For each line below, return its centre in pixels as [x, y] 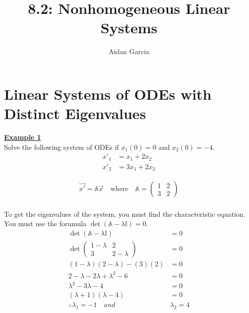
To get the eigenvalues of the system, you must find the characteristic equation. [125, 214]
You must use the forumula [45, 223]
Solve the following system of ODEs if [62, 147]
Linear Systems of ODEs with [108, 94]
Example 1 [23, 137]
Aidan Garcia [129, 51]
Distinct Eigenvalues [75, 113]
